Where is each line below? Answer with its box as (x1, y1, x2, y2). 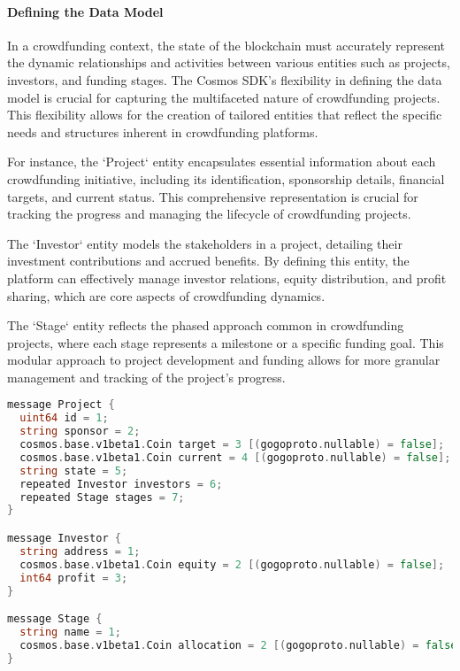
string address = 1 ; (19, 544, 141, 558)
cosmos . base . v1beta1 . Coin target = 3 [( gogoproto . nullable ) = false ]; (19, 438, 445, 451)
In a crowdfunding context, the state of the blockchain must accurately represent (7, 35, 446, 54)
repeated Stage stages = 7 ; (19, 490, 185, 504)
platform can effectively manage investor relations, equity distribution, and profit (7, 268, 447, 287)
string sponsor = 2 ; (19, 425, 141, 438)
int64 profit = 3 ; (19, 571, 128, 584)
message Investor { (7, 532, 121, 545)
